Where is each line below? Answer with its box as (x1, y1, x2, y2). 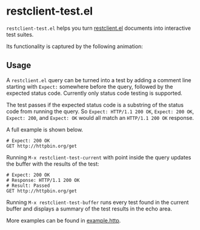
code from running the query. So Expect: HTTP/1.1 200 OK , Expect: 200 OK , (6, 108, 195, 115)
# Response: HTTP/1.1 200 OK (6, 177, 80, 183)
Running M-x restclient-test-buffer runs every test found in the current (6, 198, 189, 206)
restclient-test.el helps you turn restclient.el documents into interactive (6, 24, 191, 32)
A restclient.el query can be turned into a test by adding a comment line (6, 76, 192, 83)
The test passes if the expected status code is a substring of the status (6, 101, 184, 108)
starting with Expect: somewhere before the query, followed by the (6, 83, 173, 90)
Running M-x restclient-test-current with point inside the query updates (6, 153, 192, 161)
